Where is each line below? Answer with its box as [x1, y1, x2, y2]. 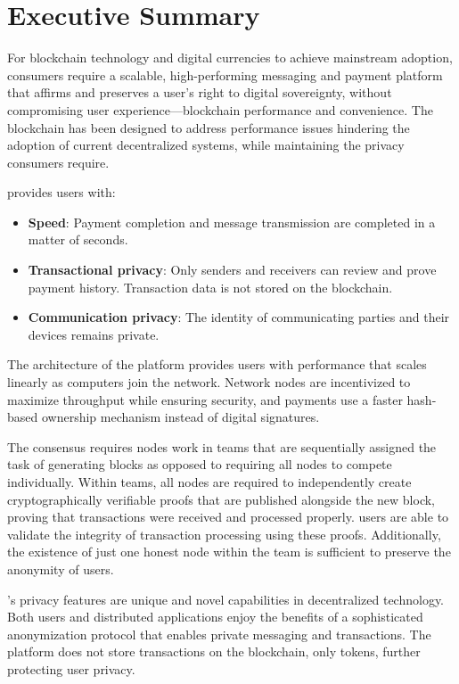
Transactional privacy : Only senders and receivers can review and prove [28, 260, 437, 279]
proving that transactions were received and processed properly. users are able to [7, 507, 449, 526]
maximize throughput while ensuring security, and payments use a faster [7, 390, 403, 408]
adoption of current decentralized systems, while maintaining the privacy [7, 136, 405, 154]
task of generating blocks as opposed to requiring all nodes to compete [7, 455, 392, 474]
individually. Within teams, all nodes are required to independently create [7, 473, 412, 490]
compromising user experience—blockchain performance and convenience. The [7, 100, 433, 119]
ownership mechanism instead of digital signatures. [41, 408, 320, 426]
